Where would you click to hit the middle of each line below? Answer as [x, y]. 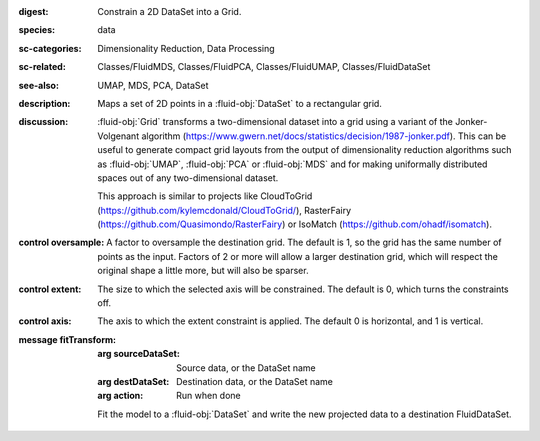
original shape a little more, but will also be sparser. [203, 271]
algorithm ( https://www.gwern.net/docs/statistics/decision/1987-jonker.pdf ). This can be [324, 136]
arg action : [120, 396]
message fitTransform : [67, 339]
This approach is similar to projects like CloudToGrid [205, 196]
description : [44, 103]
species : [36, 30]
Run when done [209, 396]
